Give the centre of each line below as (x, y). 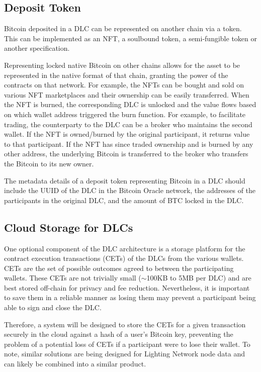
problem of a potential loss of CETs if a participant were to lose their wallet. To (127, 344)
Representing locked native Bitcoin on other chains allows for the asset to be (122, 65)
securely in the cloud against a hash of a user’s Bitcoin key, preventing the (119, 334)
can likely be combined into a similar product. (75, 364)
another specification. (37, 48)
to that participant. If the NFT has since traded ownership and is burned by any (129, 144)
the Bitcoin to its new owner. (49, 163)
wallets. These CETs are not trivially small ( (73, 278)
